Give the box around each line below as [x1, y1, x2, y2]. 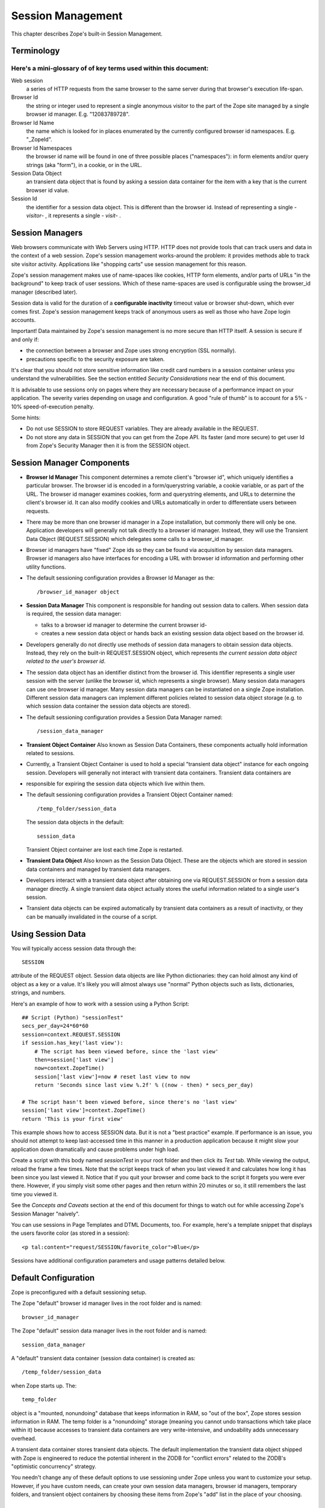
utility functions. [26, 563, 66, 570]
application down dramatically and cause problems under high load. [11, 1145, 180, 1153]
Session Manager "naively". [11, 1210, 80, 1217]
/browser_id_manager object [37, 588, 120, 595]
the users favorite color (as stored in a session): [11, 1229, 129, 1237]
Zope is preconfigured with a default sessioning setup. [11, 1288, 147, 1296]
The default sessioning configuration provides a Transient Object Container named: [26, 791, 233, 799]
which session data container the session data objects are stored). [26, 703, 191, 710]
